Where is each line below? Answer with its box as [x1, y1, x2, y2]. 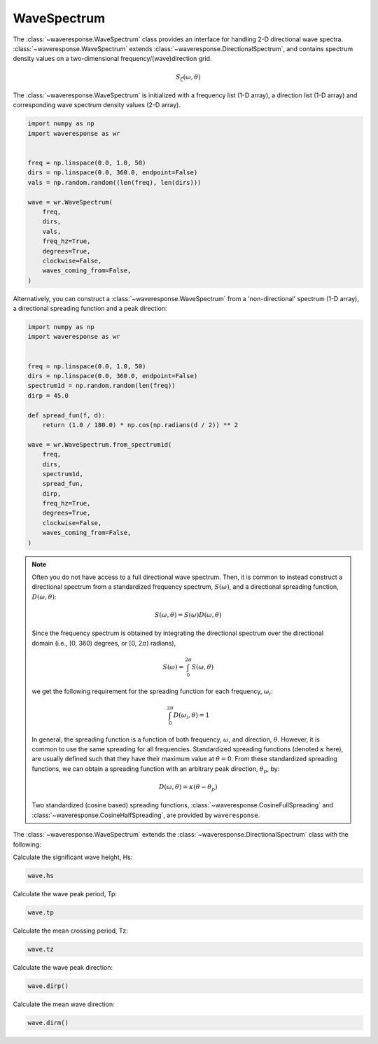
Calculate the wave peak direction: [13, 963, 113, 971]
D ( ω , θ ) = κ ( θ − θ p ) [158, 783, 218, 793]
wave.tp [27, 909, 54, 917]
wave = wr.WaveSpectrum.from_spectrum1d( [27, 440, 172, 448]
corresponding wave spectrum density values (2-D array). [13, 101, 181, 109]
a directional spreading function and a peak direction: [13, 305, 167, 313]
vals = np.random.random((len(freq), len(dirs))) [27, 179, 202, 186]
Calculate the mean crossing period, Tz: [13, 926, 129, 935]
